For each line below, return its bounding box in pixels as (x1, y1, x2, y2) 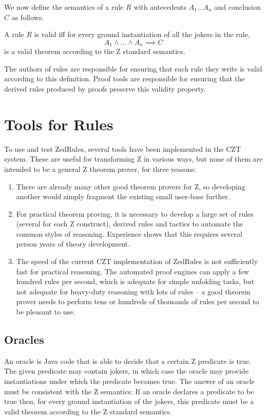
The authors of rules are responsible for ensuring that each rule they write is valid (4, 63, 262, 74)
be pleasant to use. (16, 306, 75, 317)
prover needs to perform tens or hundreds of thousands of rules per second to (16, 296, 259, 307)
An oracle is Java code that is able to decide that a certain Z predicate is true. (4, 355, 252, 366)
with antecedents (133, 2, 187, 12)
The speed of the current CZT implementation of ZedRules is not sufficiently (16, 256, 258, 267)
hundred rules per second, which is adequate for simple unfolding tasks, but (16, 276, 254, 287)
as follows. (11, 11, 44, 22)
